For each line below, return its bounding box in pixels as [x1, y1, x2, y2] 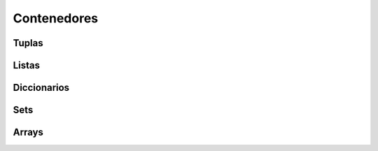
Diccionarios [13, 82, 70, 94]
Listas [13, 59, 41, 71]
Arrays [13, 127, 43, 138]
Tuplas [13, 37, 43, 49]
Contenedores [13, 10, 98, 26]
